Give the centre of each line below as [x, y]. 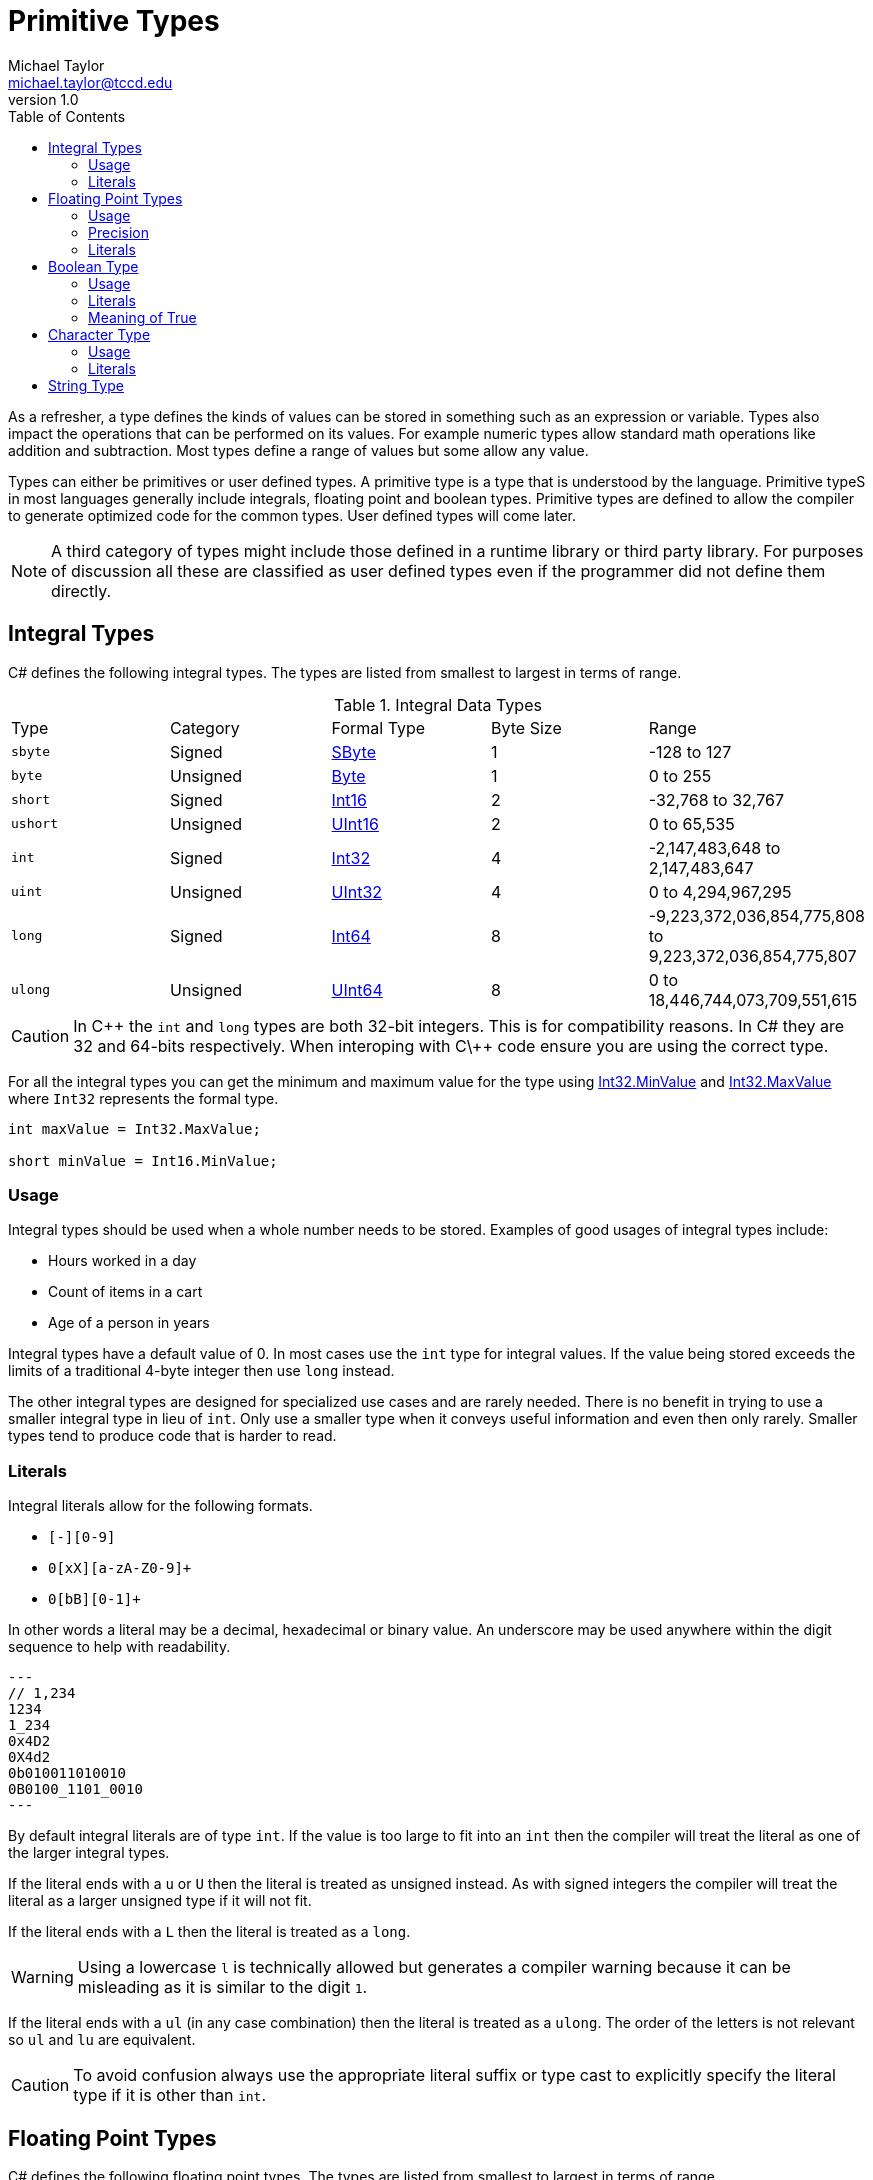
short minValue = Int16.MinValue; [143, 1160]
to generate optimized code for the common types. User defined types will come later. [292, 515]
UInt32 [357, 891]
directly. [81, 590]
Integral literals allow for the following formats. [160, 1506]
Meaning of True [142, 317]
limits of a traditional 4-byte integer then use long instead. [201, 1371]
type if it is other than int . [170, 2095]
